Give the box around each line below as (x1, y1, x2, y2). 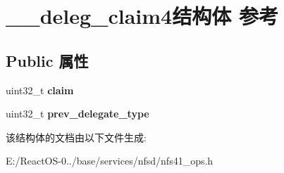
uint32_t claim (6, 82, 74, 97)
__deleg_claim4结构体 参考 (6, 1, 278, 30)
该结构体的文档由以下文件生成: (6, 129, 147, 144)
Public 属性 (6, 49, 89, 71)
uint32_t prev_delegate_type (6, 106, 149, 121)
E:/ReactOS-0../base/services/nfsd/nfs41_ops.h (6, 153, 214, 168)
